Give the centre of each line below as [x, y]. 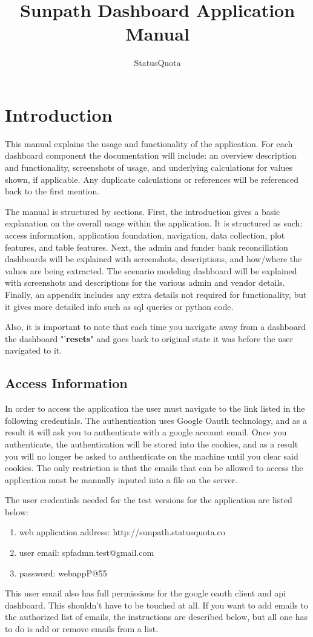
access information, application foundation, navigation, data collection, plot [145, 235]
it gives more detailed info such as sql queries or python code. [119, 306]
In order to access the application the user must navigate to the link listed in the [155, 408]
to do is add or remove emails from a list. [82, 629]
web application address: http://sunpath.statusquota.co [122, 532]
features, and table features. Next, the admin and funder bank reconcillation [147, 247]
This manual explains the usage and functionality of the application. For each [149, 143]
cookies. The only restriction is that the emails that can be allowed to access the [154, 468]
